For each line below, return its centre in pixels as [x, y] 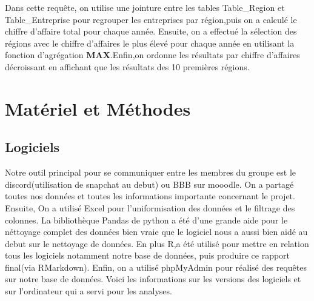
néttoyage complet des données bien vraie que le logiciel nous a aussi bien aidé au [156, 232]
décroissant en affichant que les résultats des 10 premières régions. [127, 66]
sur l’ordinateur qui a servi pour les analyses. [89, 291]
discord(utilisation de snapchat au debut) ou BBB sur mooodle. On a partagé [149, 184]
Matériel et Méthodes [98, 108]
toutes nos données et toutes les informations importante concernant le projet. [150, 196]
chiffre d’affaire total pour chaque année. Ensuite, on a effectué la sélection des [151, 31]
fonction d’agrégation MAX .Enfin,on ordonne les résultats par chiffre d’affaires [152, 55]
